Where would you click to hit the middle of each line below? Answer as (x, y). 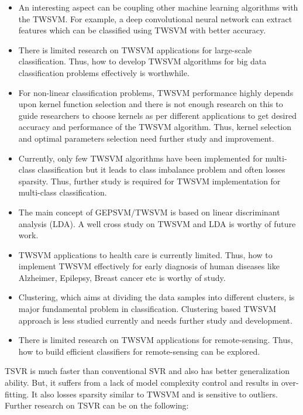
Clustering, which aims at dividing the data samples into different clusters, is (156, 297)
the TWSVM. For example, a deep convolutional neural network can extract (155, 18)
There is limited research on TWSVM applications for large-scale (135, 49)
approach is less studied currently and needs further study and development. (155, 320)
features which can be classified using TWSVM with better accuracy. (142, 30)
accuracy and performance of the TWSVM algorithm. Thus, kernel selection (155, 127)
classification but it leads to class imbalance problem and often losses (161, 169)
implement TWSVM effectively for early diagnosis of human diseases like (149, 266)
